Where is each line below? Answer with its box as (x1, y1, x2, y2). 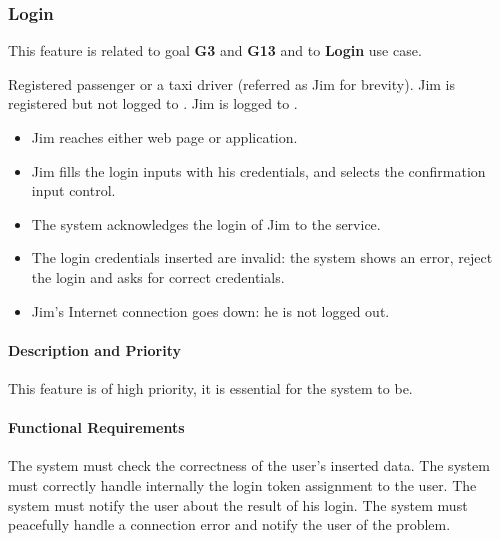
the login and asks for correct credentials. (31, 266, 285, 287)
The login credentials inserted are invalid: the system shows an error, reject (31, 247, 493, 268)
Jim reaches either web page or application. (31, 127, 298, 147)
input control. (31, 180, 116, 201)
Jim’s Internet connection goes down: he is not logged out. (31, 300, 390, 321)
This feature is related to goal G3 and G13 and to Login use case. (8, 40, 422, 61)
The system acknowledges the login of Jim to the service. (31, 213, 381, 234)
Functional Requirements (8, 417, 185, 438)
